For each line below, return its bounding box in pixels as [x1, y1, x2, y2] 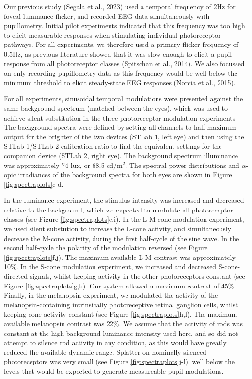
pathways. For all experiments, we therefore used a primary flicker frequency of [4, 39, 239, 49]
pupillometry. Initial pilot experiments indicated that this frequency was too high [4, 20, 245, 30]
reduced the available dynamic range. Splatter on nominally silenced [4, 347, 206, 357]
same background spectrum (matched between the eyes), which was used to [4, 103, 228, 113]
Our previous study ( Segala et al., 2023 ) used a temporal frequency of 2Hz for [4, 1, 236, 11]
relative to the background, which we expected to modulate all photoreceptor [4, 204, 233, 214]
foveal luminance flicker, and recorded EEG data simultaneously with [4, 11, 210, 21]
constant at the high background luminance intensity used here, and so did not [4, 328, 238, 338]
